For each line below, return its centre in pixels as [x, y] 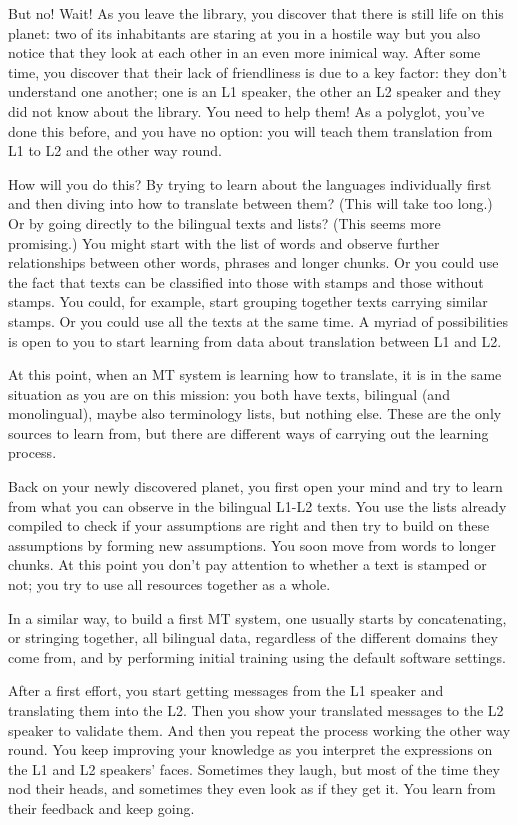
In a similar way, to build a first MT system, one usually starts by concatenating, [257, 617]
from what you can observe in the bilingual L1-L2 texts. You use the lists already [257, 505]
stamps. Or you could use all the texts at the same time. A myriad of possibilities [258, 320]
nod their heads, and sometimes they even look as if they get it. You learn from [252, 788]
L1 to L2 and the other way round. [115, 150]
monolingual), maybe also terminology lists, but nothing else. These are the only [255, 413]
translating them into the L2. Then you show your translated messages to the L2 [256, 710]
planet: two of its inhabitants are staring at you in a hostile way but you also [244, 32]
